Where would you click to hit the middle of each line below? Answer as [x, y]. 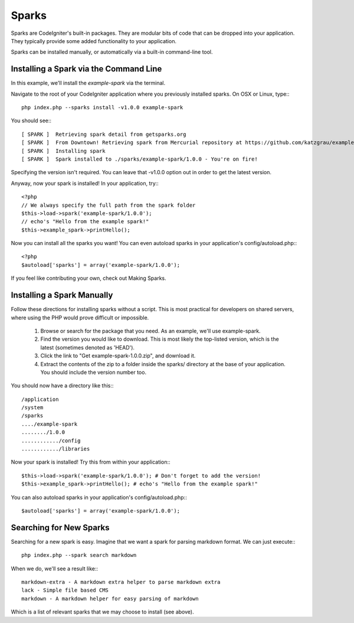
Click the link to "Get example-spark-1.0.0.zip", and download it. [118, 356]
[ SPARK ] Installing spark [63, 151]
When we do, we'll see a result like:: [55, 568]
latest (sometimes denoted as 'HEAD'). [88, 347]
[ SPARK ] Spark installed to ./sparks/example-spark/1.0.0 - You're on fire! [140, 159]
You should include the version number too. [94, 372]
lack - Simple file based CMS [65, 590]
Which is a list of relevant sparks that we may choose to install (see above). [102, 612]
